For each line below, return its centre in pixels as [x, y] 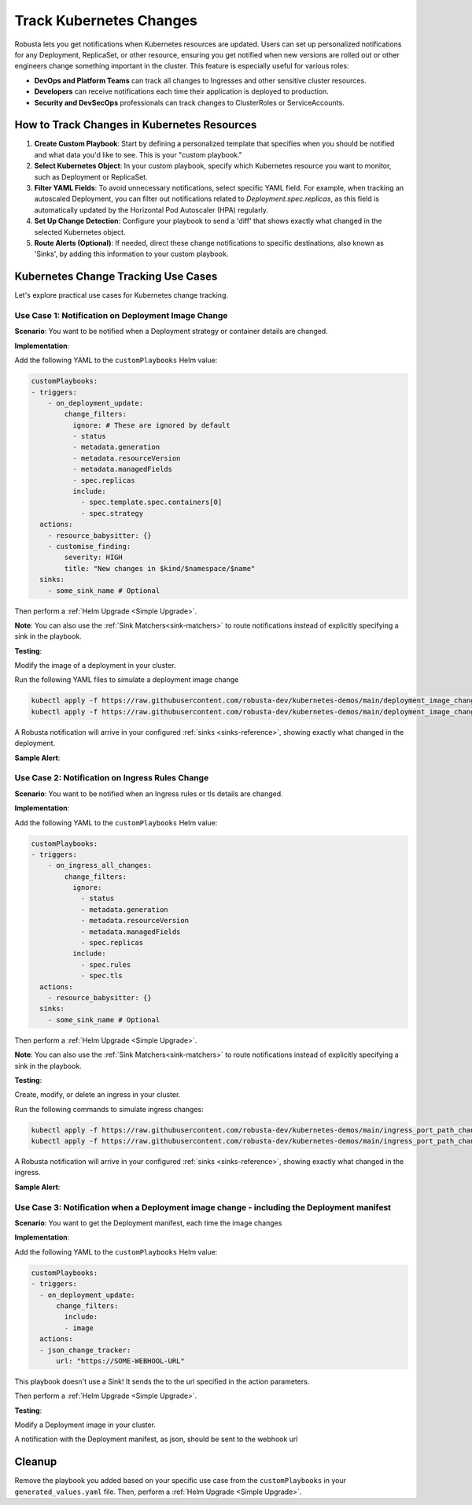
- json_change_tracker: [85, 1350]
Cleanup [36, 1462]
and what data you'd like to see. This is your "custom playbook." [138, 154]
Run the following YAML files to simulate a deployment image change [127, 680]
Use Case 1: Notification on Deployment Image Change [121, 315]
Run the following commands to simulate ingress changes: [109, 1109]
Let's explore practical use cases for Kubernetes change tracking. [121, 295]
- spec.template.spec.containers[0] [151, 502]
